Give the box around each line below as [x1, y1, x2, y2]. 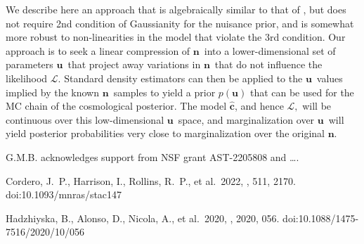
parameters [6, 57, 53, 72]
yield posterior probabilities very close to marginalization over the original [6, 126, 325, 141]
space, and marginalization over [178, 112, 315, 127]
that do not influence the [214, 57, 323, 72]
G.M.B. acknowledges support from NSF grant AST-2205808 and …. [6, 149, 299, 164]
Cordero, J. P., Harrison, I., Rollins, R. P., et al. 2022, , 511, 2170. [6, 173, 296, 188]
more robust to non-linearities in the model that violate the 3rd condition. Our [6, 30, 346, 44]
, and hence [234, 98, 284, 113]
